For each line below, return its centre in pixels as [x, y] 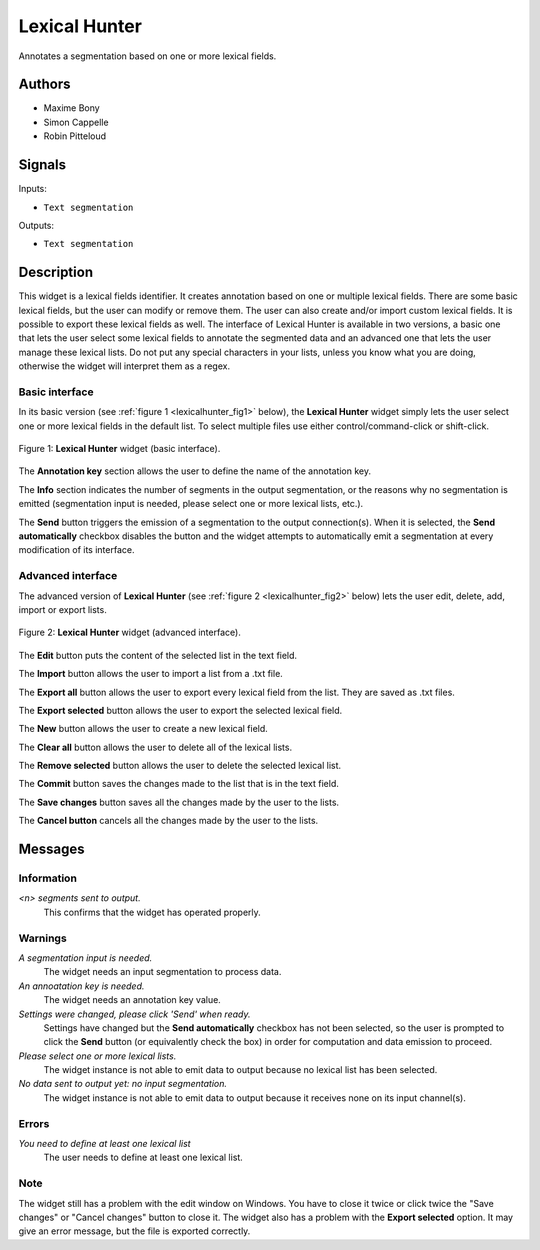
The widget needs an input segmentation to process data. [162, 972]
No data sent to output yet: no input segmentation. [123, 1084]
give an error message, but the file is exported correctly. [134, 1231]
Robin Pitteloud [75, 136]
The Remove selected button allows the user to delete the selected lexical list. [180, 766]
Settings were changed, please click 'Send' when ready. [134, 1014]
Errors [34, 1123]
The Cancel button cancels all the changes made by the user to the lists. [168, 821]
